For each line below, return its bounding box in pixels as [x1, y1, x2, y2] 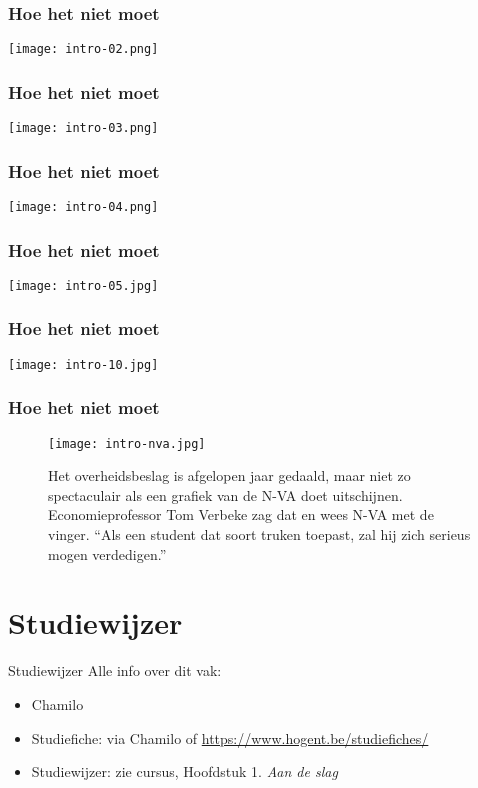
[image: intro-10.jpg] [8, 357, 159, 372]
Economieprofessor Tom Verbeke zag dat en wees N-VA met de [48, 504, 434, 525]
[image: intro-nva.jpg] [48, 436, 206, 451]
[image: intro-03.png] [8, 121, 159, 136]
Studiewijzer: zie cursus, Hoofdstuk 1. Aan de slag [31, 761, 338, 782]
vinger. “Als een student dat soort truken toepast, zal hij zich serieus [48, 524, 471, 545]
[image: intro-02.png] [8, 42, 159, 57]
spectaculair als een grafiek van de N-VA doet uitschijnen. [48, 484, 403, 505]
